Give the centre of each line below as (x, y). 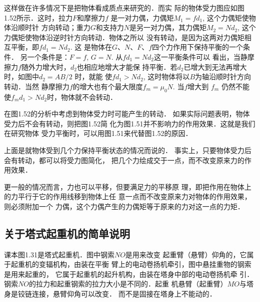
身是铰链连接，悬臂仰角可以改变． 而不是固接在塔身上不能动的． (110, 294)
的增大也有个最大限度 (108, 86)
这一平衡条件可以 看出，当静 (200, 56)
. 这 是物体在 (91, 47)
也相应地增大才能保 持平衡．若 (127, 66)
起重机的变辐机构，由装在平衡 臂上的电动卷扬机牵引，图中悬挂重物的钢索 (131, 264)
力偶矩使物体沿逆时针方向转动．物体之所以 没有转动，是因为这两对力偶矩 (124, 37)
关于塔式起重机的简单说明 (67, 233)
